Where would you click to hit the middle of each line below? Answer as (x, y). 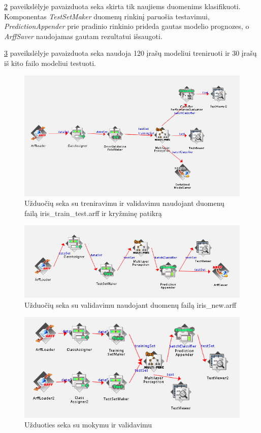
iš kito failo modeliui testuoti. (50, 63)
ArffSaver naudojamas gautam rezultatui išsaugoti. (83, 36)
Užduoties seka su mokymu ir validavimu (88, 425)
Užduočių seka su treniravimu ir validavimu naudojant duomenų (124, 203)
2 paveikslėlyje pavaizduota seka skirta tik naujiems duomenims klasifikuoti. (122, 6)
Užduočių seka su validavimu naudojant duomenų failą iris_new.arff (130, 304)
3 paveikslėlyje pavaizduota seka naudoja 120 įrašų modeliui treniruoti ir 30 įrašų (130, 53)
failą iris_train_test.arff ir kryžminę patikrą (93, 213)
